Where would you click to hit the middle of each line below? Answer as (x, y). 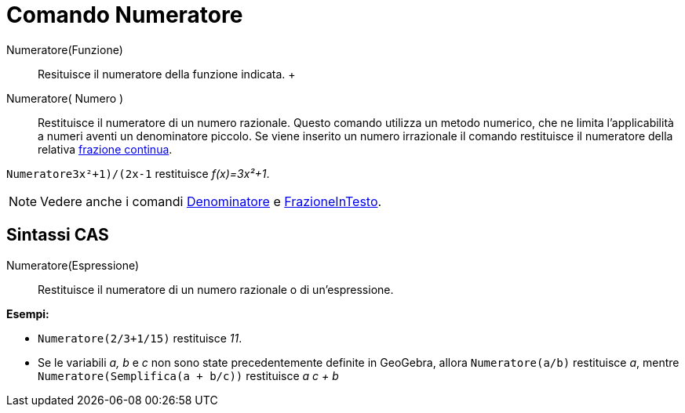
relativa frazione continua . (105, 149)
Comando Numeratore (125, 15)
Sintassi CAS (58, 235)
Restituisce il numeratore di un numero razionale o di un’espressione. (216, 289)
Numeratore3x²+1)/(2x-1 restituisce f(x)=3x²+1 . (138, 173)
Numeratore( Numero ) (65, 98)
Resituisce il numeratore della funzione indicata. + (167, 74)
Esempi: (28, 313)
